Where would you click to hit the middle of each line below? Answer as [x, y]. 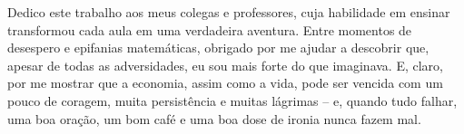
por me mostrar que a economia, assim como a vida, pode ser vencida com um [225, 83]
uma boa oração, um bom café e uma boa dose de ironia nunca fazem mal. [214, 118]
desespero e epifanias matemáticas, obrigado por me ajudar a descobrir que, [218, 48]
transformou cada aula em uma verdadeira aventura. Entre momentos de [210, 29]
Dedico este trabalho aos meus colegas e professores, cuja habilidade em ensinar [229, 12]
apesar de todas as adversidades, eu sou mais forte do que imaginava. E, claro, [225, 65]
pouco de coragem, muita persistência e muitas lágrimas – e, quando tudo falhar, [232, 100]
